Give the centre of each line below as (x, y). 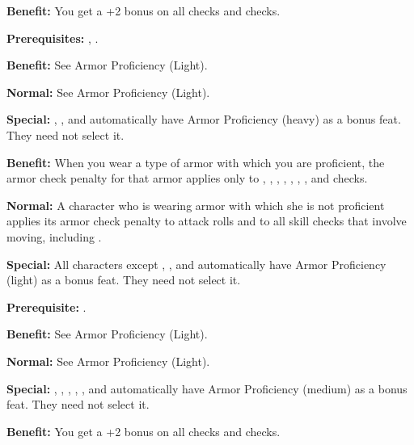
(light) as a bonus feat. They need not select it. (124, 280)
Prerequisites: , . (53, 38)
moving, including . (54, 236)
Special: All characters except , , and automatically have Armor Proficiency (196, 264)
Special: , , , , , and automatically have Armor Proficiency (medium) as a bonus (207, 388)
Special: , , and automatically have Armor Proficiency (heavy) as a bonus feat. (204, 119)
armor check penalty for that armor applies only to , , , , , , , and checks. (187, 178)
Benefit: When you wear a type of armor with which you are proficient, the (196, 162)
